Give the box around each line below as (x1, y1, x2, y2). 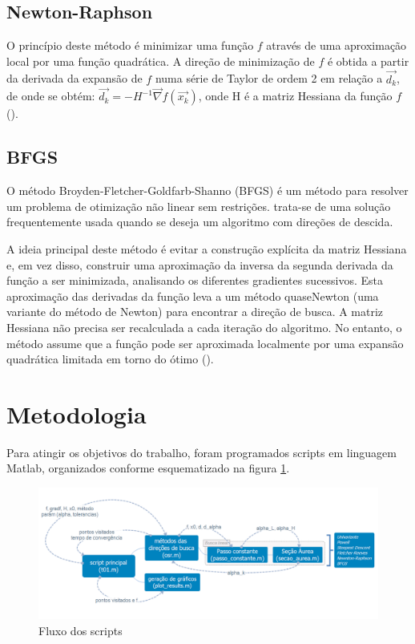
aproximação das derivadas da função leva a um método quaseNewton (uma (6, 287, 379, 304)
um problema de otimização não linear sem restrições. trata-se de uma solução (6, 197, 391, 214)
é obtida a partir (327, 52, 409, 69)
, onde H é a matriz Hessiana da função (198, 87, 393, 104)
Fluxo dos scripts (38, 622, 123, 638)
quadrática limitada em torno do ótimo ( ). (6, 350, 214, 367)
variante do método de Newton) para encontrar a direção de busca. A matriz (6, 303, 384, 320)
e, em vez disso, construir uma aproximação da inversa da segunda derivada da (6, 256, 393, 273)
